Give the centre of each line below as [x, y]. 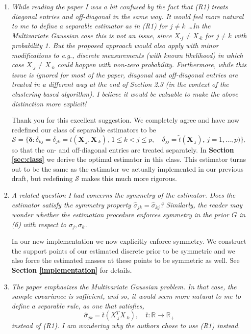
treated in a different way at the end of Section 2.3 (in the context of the [120, 84]
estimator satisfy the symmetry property [71, 204]
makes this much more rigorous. [129, 178]
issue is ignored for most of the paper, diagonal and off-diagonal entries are [125, 74]
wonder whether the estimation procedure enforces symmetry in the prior [120, 215]
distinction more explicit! [49, 103]
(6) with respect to [39, 224]
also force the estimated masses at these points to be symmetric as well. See [125, 260]
